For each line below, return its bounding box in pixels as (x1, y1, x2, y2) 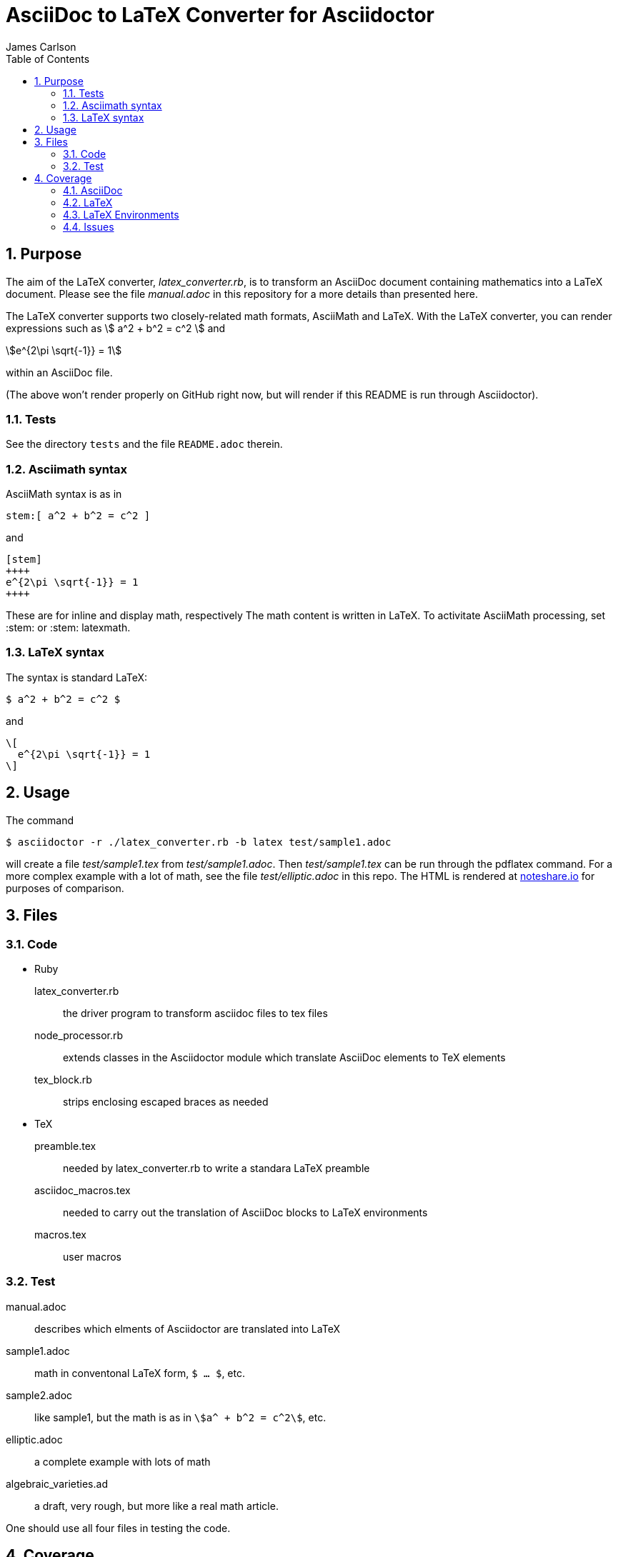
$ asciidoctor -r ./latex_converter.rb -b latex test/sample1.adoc (6, 836, 392, 848)
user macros (63, 1250, 121, 1263)
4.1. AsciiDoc (63, 184, 123, 196)
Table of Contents (6, 52, 90, 65)
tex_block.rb (34, 1073, 92, 1086)
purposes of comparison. (6, 881, 124, 894)
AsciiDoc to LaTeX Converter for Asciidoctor (6, 3, 434, 27)
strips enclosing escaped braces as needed (63, 1095, 269, 1108)
